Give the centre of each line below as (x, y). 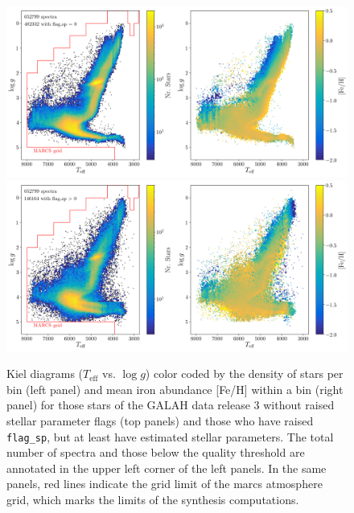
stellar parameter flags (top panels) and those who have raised (160, 420)
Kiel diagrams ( (45, 373)
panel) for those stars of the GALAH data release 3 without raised (171, 405)
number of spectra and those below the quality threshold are (156, 452)
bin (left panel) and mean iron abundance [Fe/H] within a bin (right (175, 389)
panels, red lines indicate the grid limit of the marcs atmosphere (165, 484)
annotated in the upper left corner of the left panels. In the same (167, 468)
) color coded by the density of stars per (244, 373)
